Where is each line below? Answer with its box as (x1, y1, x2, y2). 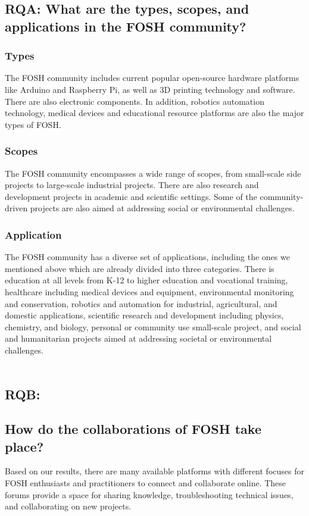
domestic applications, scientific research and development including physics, (5, 309, 284, 321)
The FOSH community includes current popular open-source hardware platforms (5, 71, 299, 84)
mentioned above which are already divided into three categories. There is (5, 262, 274, 274)
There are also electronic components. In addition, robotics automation (5, 95, 264, 107)
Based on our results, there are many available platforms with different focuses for (5, 465, 304, 477)
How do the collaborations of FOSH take (5, 420, 262, 438)
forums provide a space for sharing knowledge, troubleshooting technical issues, (5, 488, 294, 501)
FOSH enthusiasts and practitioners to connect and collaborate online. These (5, 477, 286, 489)
